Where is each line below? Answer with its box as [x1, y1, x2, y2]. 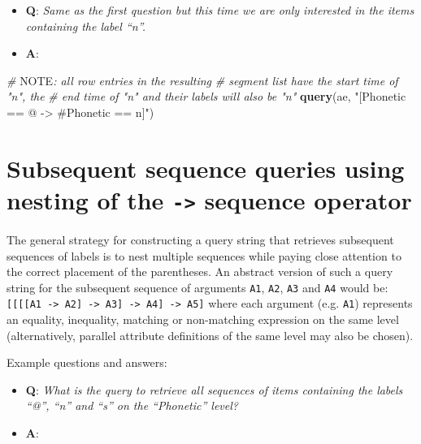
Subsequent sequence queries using [7, 151, 405, 184]
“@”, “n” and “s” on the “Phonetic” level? [25, 397, 238, 414]
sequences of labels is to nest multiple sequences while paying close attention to [7, 247, 401, 264]
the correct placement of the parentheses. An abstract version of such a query [7, 263, 393, 280]
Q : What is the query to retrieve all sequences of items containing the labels [25, 381, 403, 398]
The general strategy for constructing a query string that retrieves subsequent [7, 231, 394, 248]
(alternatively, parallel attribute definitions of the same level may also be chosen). [7, 326, 414, 343]
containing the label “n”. [25, 17, 145, 34]
